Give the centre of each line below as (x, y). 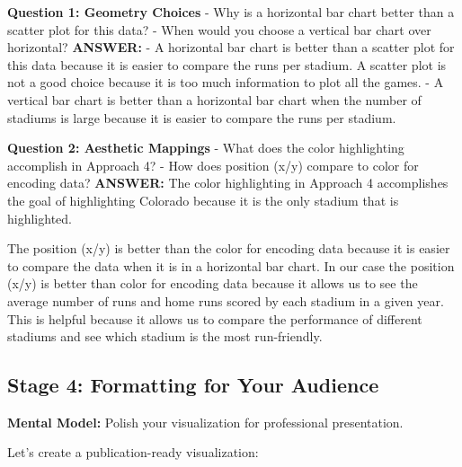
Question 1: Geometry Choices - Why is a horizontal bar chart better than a (231, 12)
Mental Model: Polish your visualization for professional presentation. (205, 422)
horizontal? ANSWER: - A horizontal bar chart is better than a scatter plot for (231, 47)
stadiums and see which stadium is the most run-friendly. (165, 336)
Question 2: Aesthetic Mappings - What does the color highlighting (206, 148)
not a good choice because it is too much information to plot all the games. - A (226, 82)
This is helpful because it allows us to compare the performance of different (215, 318)
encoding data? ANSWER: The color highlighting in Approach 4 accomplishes (228, 183)
